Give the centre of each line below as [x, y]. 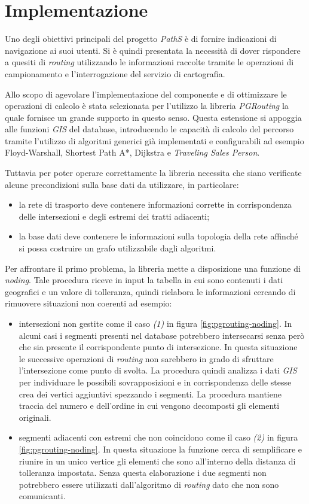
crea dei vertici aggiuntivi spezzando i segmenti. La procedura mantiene [150, 394]
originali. [35, 417]
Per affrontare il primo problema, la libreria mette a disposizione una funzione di [153, 268]
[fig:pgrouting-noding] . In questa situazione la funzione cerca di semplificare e [160, 449]
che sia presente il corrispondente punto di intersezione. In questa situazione [158, 347]
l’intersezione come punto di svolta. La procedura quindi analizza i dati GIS [158, 370]
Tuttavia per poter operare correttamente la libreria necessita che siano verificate [153, 173]
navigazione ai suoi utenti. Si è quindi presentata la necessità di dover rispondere [153, 50]
